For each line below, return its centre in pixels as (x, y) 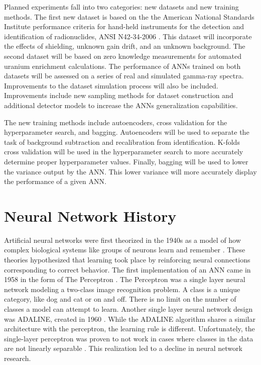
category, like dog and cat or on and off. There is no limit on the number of (120, 299)
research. (18, 358)
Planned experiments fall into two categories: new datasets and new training (121, 7)
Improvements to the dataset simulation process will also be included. (111, 85)
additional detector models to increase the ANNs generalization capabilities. (121, 105)
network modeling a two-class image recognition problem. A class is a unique (122, 289)
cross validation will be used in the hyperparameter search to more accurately (124, 152)
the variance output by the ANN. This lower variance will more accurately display (130, 171)
